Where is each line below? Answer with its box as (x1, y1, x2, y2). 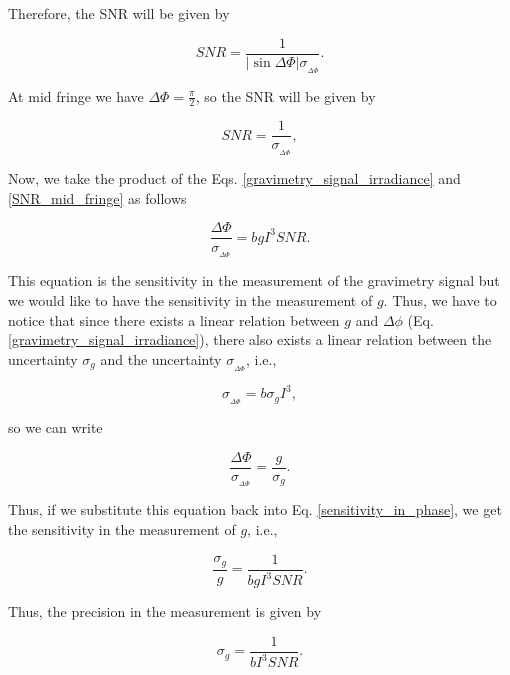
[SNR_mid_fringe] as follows (8, 187, 187, 208)
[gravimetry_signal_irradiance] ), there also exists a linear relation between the (8, 329, 492, 350)
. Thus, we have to (383, 289, 497, 310)
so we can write (8, 416, 103, 437)
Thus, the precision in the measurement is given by (8, 601, 322, 622)
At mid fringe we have (8, 85, 144, 106)
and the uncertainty (100, 348, 222, 369)
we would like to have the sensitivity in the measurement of (8, 289, 373, 310)
